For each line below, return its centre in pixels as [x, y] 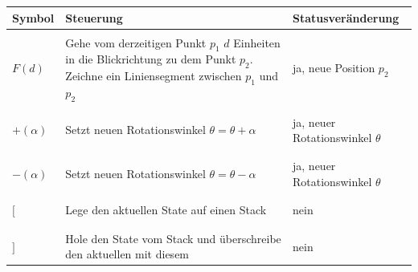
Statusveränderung [346, 17]
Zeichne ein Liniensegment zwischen [154, 76]
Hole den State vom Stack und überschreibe [173, 238]
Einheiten [257, 42]
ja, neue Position [334, 67]
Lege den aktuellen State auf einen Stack [166, 210]
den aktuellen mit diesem [127, 254]
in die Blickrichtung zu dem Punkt [151, 59]
